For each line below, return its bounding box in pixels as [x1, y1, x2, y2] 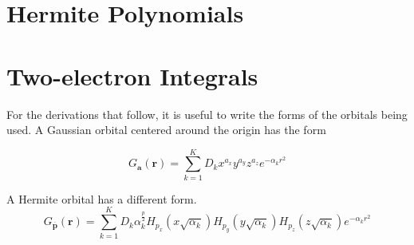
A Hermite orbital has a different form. [6, 190, 197, 207]
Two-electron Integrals [6, 59, 258, 92]
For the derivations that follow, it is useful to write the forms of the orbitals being [6, 105, 408, 122]
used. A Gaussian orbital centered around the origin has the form [6, 121, 326, 138]
